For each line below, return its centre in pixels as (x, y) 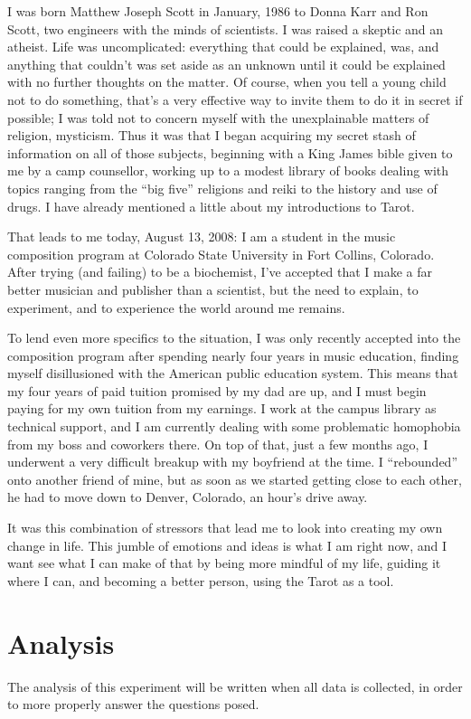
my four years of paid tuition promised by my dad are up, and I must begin (217, 390)
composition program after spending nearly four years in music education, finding (233, 355)
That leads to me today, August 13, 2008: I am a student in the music (202, 237)
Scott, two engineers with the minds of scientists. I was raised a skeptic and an (226, 28)
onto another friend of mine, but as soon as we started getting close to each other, (235, 479)
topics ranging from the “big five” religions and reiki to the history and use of (222, 188)
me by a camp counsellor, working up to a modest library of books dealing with (228, 170)
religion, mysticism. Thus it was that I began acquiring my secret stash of (212, 135)
